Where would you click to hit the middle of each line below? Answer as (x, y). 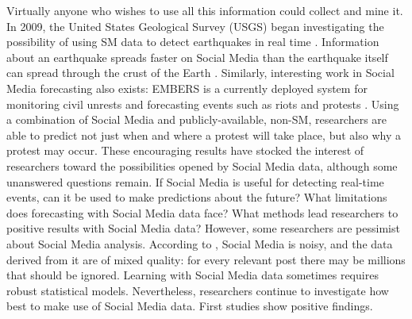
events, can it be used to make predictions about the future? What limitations (197, 197)
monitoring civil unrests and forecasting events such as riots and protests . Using (203, 104)
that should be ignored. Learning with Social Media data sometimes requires (193, 275)
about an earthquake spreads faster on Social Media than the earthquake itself (197, 57)
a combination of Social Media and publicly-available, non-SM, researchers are (197, 119)
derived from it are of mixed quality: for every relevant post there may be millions (206, 259)
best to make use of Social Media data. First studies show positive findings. (190, 306)
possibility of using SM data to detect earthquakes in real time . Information (193, 42)
